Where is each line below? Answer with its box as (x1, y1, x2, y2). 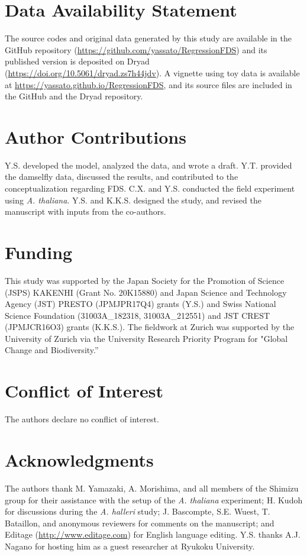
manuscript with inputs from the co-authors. (5, 205, 166, 218)
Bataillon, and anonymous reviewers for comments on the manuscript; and (5, 516, 274, 529)
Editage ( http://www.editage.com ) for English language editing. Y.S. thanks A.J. (5, 528, 300, 541)
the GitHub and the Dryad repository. (5, 90, 143, 102)
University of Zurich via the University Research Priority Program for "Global (5, 332, 288, 344)
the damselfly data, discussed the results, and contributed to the (5, 170, 238, 183)
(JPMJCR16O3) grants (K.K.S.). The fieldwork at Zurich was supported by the (5, 321, 295, 333)
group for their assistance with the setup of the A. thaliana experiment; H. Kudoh (5, 493, 303, 506)
